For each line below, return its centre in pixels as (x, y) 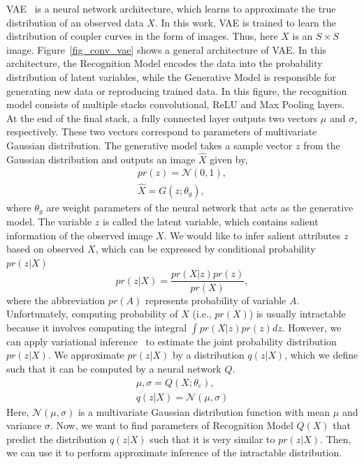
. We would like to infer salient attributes (252, 235)
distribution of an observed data (75, 22)
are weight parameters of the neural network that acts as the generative (200, 207)
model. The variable (49, 222)
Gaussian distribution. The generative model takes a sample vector (150, 145)
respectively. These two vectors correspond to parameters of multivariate (162, 132)
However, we (315, 327)
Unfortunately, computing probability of (92, 314)
